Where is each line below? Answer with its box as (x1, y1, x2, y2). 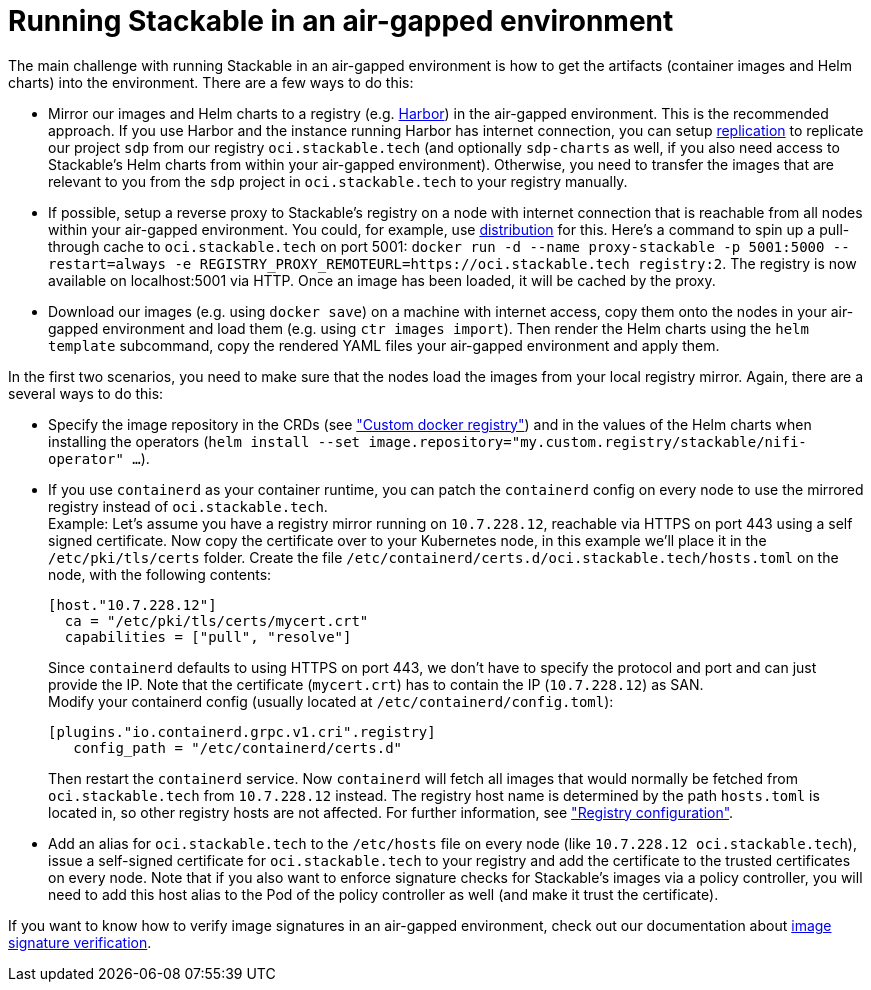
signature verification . (8, 933, 152, 951)
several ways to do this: (8, 384, 164, 402)
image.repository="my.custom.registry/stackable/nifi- (368, 433, 807, 450)
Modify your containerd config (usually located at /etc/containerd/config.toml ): (48, 692, 614, 710)
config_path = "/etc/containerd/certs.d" (73, 739, 403, 756)
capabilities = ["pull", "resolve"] (64, 628, 352, 645)
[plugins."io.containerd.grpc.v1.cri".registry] (48, 723, 436, 740)
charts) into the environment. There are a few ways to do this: (8, 73, 414, 91)
